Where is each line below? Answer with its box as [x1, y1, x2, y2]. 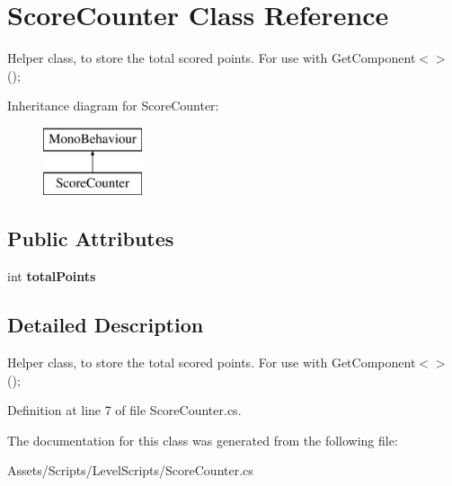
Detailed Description [7, 311, 204, 339]
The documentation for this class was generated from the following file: [7, 430, 398, 449]
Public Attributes [7, 225, 174, 252]
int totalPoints [7, 267, 96, 286]
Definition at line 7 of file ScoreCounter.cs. [7, 401, 242, 420]
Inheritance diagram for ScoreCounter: [7, 96, 219, 115]
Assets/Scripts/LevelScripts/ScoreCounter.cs [7, 461, 253, 480]
